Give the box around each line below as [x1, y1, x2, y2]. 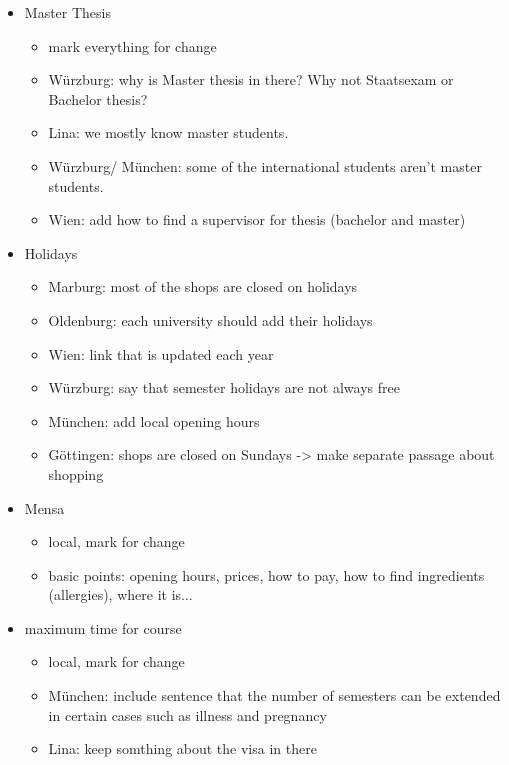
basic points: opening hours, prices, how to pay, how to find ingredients [48, 564, 485, 585]
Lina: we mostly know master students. [48, 122, 289, 143]
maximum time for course [24, 617, 182, 638]
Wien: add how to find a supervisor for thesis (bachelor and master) [48, 209, 466, 230]
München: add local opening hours [48, 410, 260, 431]
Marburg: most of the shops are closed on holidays [48, 276, 358, 297]
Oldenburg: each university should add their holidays [48, 309, 373, 330]
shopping [48, 463, 104, 484]
